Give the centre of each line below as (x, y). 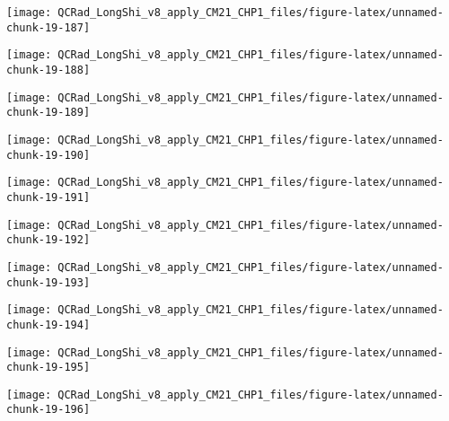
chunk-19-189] (48, 113)
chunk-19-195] (48, 368)
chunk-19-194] (48, 325)
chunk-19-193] (48, 282)
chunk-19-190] (48, 155)
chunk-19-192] (48, 240)
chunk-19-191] (48, 197)
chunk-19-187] (48, 27)
